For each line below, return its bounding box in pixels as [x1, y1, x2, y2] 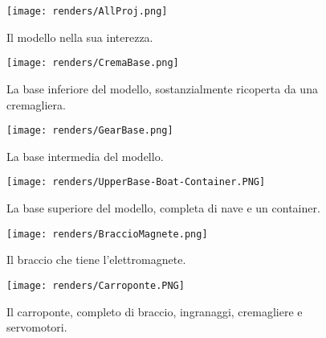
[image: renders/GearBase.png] [6, 125, 173, 137]
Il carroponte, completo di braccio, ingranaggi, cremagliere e [6, 303, 303, 319]
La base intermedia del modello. [6, 147, 164, 164]
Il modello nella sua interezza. [6, 28, 153, 45]
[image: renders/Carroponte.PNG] [6, 279, 185, 291]
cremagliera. [6, 96, 66, 113]
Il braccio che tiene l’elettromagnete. [6, 251, 186, 268]
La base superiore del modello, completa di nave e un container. [6, 200, 320, 216]
